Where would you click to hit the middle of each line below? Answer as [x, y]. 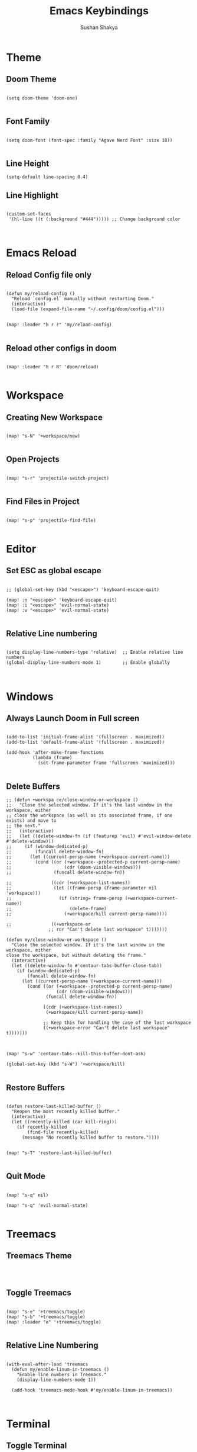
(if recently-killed [42, 1127]
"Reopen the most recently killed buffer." [65, 1112]
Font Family [28, 122]
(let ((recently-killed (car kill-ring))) [64, 1122]
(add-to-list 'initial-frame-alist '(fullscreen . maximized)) [86, 737]
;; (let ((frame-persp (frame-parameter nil [82, 888]
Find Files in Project [43, 502]
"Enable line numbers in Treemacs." [62, 1374]
